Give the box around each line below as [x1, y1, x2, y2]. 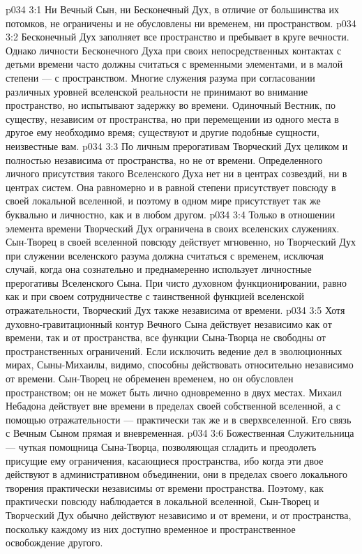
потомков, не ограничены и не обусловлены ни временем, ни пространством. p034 [6, 15, 356, 30]
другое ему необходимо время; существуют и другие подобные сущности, [6, 125, 319, 140]
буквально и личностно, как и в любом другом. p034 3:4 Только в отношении [6, 207, 335, 221]
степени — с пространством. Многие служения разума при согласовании [6, 70, 315, 84]
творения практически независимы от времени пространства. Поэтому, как [6, 480, 324, 495]
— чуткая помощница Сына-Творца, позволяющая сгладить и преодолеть [6, 440, 317, 454]
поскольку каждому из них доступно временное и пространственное [6, 521, 296, 536]
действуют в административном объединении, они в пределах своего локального [6, 467, 347, 481]
